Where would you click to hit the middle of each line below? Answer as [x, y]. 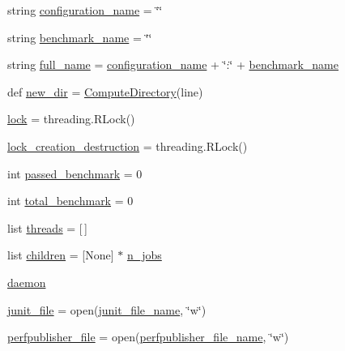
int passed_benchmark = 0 [75, 173]
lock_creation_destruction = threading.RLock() [128, 146]
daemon [27, 282]
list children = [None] [61, 255]
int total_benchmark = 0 [70, 201]
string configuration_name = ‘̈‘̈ [85, 10]
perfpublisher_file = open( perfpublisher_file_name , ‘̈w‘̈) [148, 337]
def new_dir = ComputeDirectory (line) [105, 91]
